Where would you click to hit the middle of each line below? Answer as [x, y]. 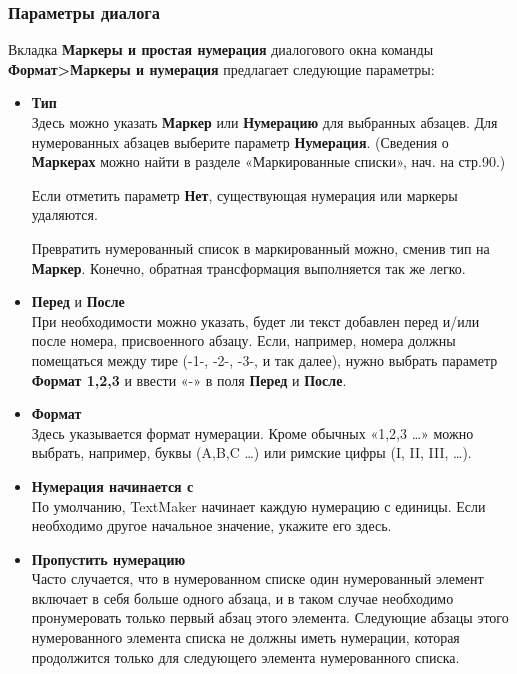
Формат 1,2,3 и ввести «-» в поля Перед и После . [189, 379]
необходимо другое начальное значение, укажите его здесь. [211, 525]
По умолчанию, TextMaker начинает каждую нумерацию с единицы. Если [258, 505]
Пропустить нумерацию [108, 558]
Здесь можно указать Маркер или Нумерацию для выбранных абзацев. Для [264, 122]
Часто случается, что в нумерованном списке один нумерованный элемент [257, 578]
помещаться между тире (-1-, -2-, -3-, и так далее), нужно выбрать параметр [264, 359]
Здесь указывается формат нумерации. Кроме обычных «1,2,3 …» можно [252, 432]
